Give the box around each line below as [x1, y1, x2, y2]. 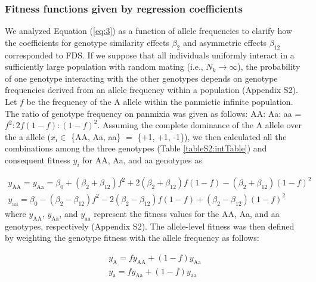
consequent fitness [5, 153, 70, 166]
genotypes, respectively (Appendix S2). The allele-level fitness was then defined [5, 219, 295, 232]
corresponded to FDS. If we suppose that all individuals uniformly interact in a [5, 48, 295, 61]
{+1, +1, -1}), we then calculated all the [137, 130, 287, 142]
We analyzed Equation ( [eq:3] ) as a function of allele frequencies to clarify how [5, 24, 292, 37]
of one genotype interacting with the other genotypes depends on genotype [5, 72, 278, 84]
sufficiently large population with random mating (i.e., [5, 60, 203, 73]
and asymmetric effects [182, 36, 267, 48]
